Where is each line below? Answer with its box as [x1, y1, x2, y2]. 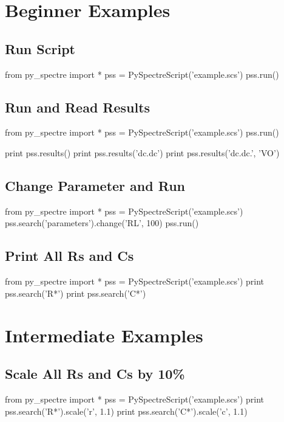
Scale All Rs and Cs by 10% [5, 364, 185, 383]
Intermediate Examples [5, 322, 203, 347]
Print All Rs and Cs [5, 246, 134, 265]
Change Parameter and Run [5, 176, 186, 195]
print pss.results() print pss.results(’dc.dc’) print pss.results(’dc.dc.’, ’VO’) [5, 146, 280, 159]
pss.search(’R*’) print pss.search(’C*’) [5, 286, 146, 299]
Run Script [5, 39, 75, 58]
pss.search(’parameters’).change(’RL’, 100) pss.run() [5, 216, 199, 229]
